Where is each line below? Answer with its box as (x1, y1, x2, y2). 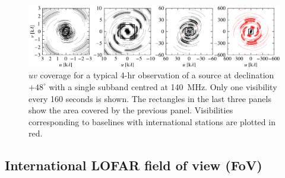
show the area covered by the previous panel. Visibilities (28, 104, 233, 116)
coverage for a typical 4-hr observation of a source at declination (40, 69, 274, 81)
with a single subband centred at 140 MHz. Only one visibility (49, 80, 277, 93)
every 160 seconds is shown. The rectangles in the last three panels (28, 92, 271, 104)
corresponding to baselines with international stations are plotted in (28, 115, 275, 128)
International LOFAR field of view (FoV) (5, 156, 262, 174)
